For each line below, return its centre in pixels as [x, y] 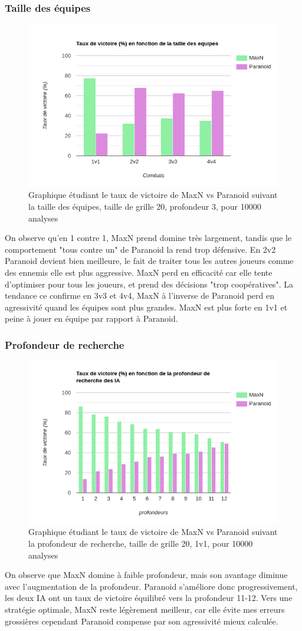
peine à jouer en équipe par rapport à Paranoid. [91, 318]
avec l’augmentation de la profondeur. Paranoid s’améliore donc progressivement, [151, 586]
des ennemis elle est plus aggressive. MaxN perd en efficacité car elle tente [139, 272]
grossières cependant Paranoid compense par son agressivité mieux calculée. [142, 621]
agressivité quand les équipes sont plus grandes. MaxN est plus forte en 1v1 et [146, 307]
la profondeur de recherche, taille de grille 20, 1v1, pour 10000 [141, 543]
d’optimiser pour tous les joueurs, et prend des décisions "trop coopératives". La [149, 284]
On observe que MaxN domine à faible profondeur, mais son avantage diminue [146, 575]
